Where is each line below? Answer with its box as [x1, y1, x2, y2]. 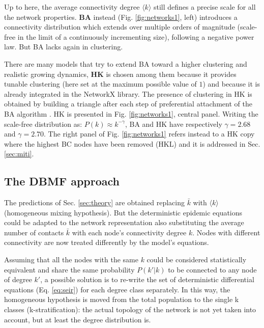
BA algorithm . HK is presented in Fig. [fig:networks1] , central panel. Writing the [4, 108, 258, 119]
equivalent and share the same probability [4, 264, 135, 275]
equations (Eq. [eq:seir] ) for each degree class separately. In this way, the [4, 284, 230, 294]
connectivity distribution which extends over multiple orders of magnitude [4, 21, 235, 32]
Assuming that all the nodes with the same [4, 254, 138, 265]
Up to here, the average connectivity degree [4, 2, 140, 12]
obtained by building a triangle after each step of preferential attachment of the [4, 98, 252, 109]
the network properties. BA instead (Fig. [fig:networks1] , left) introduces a [4, 11, 238, 22]
